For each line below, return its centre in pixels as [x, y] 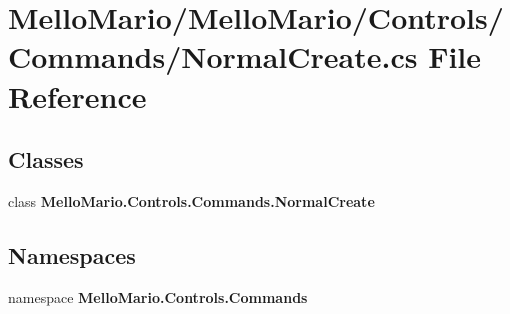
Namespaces [72, 254]
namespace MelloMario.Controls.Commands [158, 296]
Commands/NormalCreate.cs [213, 56]
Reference [77, 95]
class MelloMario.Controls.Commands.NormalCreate [191, 200]
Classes [46, 159]
